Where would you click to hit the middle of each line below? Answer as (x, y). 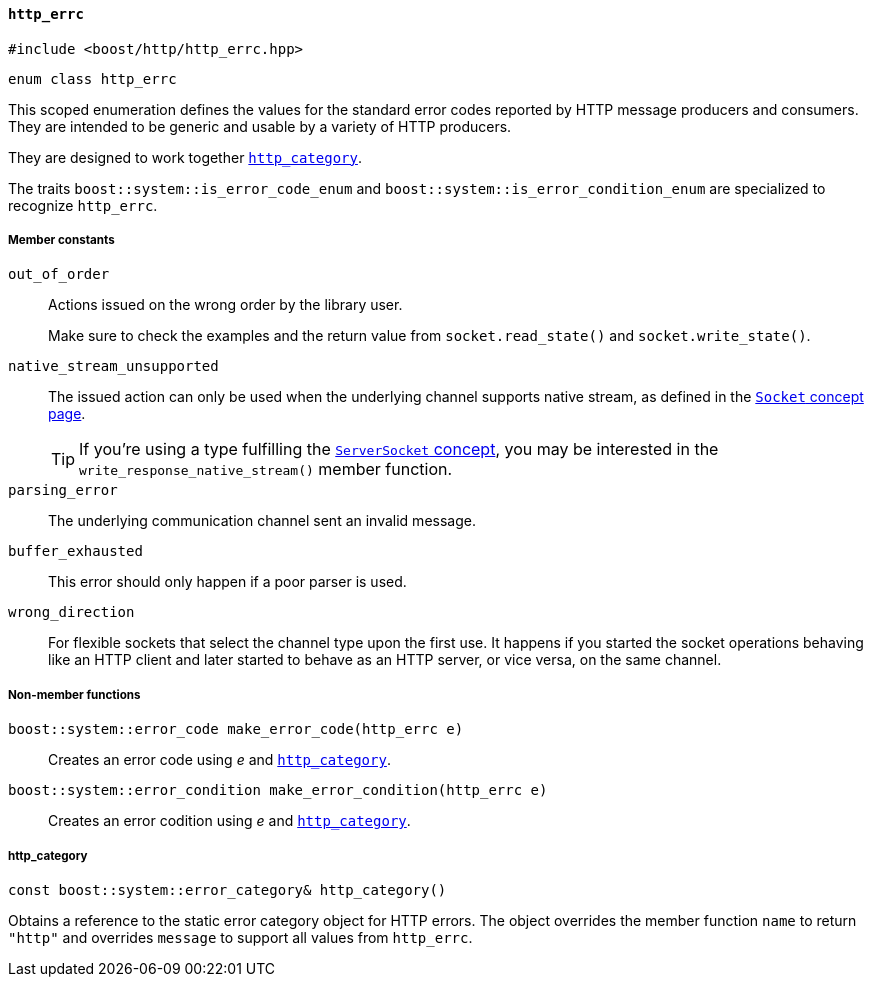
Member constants (61, 240)
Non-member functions (74, 694)
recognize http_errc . (83, 205)
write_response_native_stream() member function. (266, 469)
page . (67, 414)
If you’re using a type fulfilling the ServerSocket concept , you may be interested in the (399, 449)
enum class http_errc (92, 78)
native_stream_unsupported (113, 366)
